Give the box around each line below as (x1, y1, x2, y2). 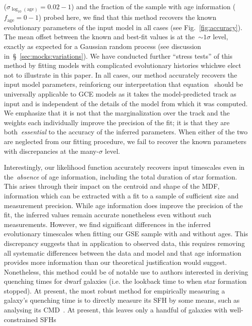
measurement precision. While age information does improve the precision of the (4, 200, 243, 210)
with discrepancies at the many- (4, 146, 99, 156)
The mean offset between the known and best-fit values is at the (4, 32, 195, 42)
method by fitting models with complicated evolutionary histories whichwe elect (4, 60, 241, 70)
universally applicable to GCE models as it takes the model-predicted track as (4, 89, 236, 99)
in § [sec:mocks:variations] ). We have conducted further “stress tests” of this (4, 50, 233, 61)
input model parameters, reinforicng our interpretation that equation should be (4, 79, 243, 89)
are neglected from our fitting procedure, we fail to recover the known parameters (4, 136, 247, 146)
